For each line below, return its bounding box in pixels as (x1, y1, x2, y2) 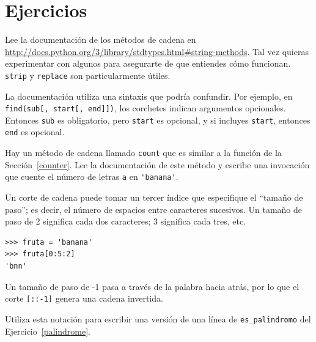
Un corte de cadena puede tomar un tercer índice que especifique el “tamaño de (5, 191, 303, 204)
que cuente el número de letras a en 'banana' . (5, 170, 178, 183)
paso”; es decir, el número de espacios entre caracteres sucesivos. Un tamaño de (5, 203, 303, 215)
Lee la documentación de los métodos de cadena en (5, 33, 196, 46)
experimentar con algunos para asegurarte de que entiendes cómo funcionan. (5, 57, 291, 70)
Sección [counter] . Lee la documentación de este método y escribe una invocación (5, 158, 310, 171)
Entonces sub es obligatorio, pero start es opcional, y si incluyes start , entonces (5, 113, 310, 126)
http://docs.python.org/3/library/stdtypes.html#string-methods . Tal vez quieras (5, 45, 309, 58)
